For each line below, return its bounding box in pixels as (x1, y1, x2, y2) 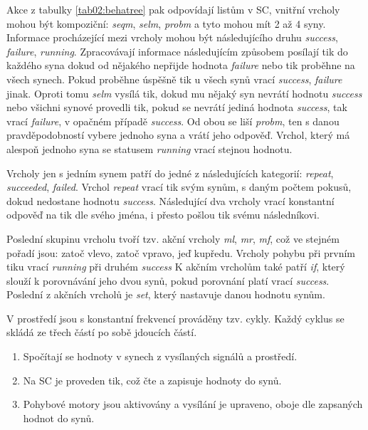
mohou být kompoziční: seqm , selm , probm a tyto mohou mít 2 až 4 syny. (6, 16, 326, 31)
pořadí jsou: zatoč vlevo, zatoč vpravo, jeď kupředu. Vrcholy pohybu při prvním (6, 245, 356, 260)
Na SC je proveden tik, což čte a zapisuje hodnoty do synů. (23, 372, 282, 387)
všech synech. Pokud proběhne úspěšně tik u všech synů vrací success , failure (6, 71, 342, 86)
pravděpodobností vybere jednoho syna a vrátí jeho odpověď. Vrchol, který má (6, 127, 350, 142)
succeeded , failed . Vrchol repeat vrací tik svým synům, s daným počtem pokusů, (6, 179, 352, 194)
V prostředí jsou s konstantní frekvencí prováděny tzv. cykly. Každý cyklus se (6, 310, 345, 325)
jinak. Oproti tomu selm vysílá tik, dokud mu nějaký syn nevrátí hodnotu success (6, 85, 362, 100)
